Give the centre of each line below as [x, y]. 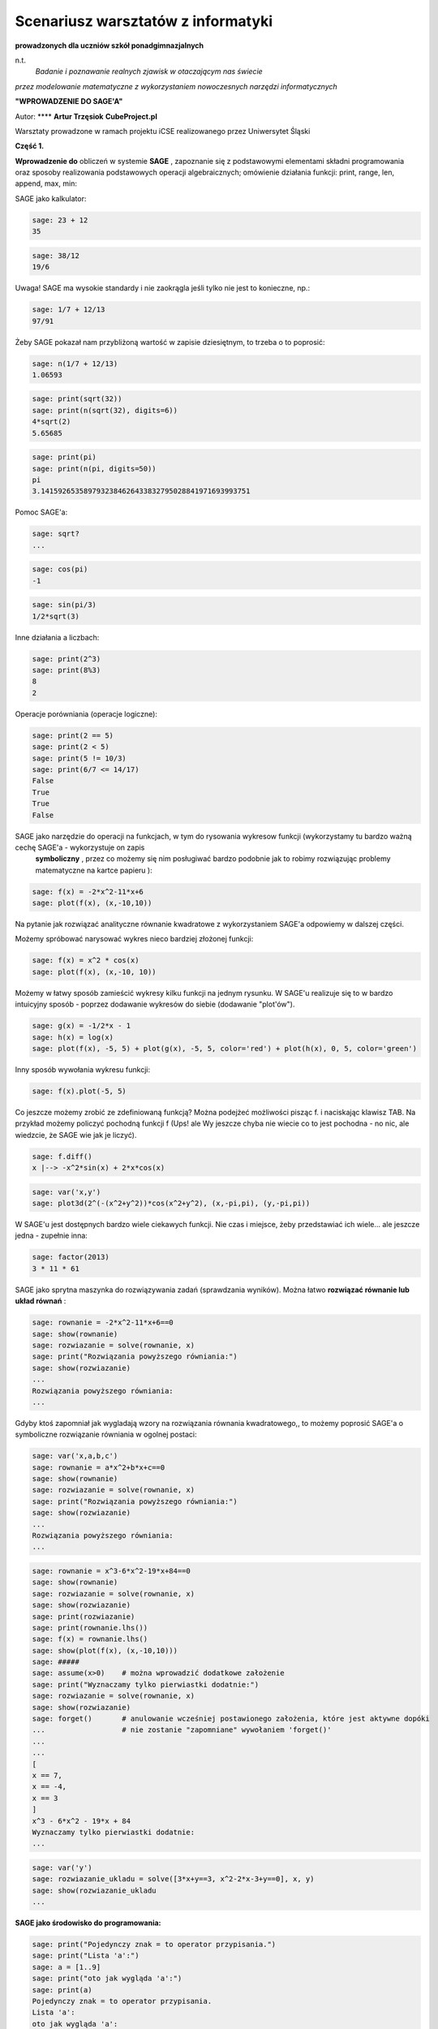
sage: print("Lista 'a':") [86, 1956]
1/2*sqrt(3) [56, 616]
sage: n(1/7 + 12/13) [75, 364]
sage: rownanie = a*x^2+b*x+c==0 [99, 1467]
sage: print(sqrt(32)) [77, 399]
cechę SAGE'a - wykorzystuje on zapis [80, 847]
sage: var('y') [62, 1867]
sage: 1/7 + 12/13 [69, 310]
